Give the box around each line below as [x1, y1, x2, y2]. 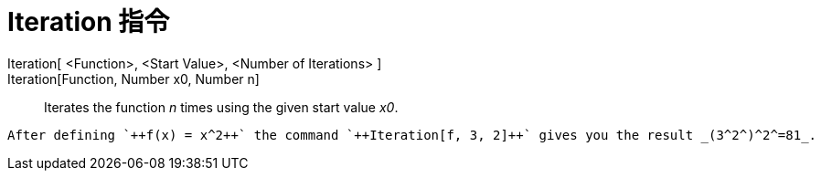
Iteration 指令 [7, 6, 170, 37]
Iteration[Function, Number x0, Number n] [7, 70, 260, 87]
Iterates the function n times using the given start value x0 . [44, 99, 399, 115]
